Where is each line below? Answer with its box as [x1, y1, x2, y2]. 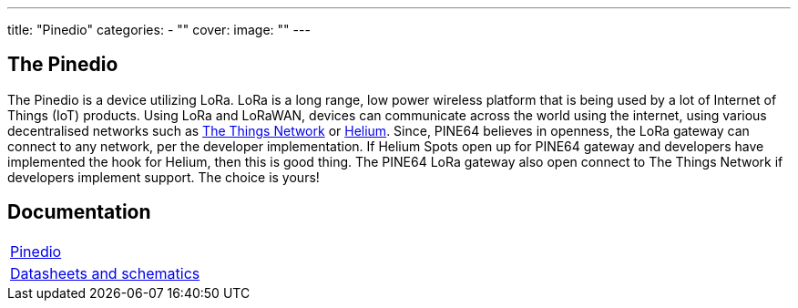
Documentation [7, 200, 151, 224]
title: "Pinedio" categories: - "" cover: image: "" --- [7, 22, 311, 37]
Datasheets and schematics [10, 263, 200, 282]
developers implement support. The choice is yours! [7, 169, 320, 185]
